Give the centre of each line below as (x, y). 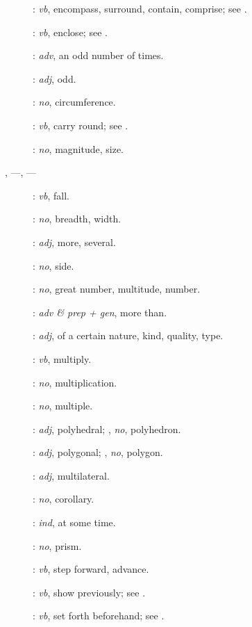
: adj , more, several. (74, 242)
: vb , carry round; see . (81, 125)
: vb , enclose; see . (70, 32)
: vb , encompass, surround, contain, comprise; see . (140, 8)
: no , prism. (57, 545)
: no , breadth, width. (77, 219)
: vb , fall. (51, 195)
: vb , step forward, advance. (91, 569)
